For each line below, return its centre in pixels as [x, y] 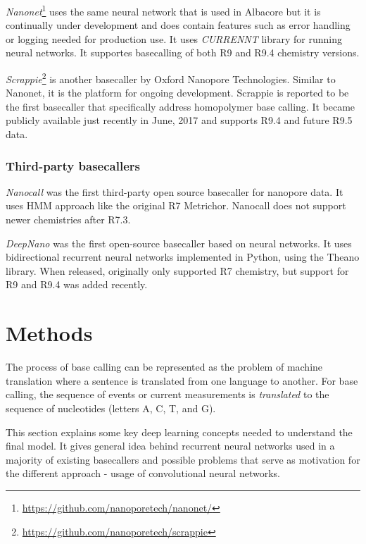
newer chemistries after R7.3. [68, 220]
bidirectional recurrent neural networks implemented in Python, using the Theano [183, 257]
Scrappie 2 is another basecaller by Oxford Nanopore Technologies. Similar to [171, 78]
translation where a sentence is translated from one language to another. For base [182, 380]
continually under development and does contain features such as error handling [178, 25]
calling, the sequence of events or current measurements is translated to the [168, 394]
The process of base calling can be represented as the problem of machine [164, 367]
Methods [49, 333]
